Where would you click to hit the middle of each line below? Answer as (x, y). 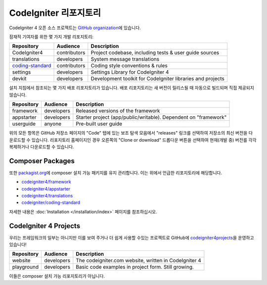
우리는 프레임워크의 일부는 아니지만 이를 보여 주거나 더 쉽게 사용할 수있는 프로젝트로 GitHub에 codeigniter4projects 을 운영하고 (132, 237)
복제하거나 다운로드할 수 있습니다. (42, 146)
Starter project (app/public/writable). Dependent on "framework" (151, 117)
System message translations (125, 59)
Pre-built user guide (99, 124)
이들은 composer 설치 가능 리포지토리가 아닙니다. (57, 276)
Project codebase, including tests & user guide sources (155, 53)
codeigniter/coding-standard (51, 202)
